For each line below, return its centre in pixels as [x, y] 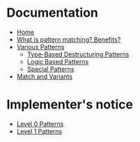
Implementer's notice [70, 105]
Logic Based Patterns [58, 61]
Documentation [53, 13]
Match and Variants [45, 76]
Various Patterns [40, 47]
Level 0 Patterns [40, 124]
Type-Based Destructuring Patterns [78, 54]
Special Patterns [50, 69]
